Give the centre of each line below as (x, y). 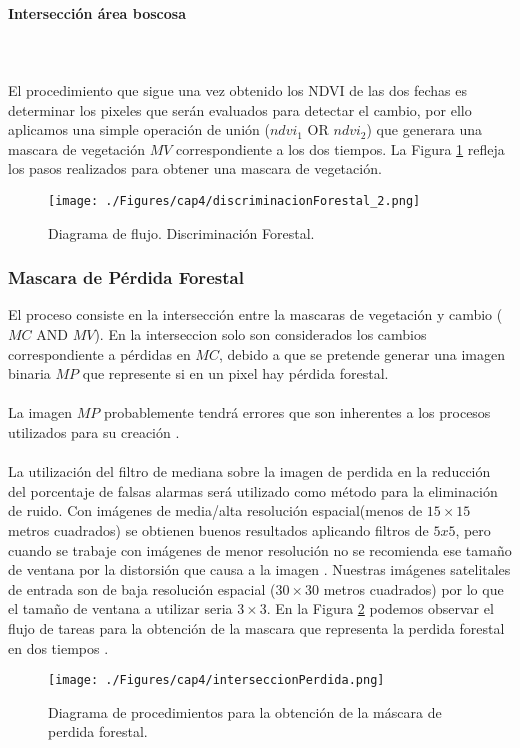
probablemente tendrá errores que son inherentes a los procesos (297, 412)
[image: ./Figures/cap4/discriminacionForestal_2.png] (234, 200)
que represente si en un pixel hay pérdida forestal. (235, 373)
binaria (29, 373)
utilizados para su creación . (94, 431)
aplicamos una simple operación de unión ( (139, 129)
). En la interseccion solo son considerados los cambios (260, 334)
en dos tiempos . (58, 647)
